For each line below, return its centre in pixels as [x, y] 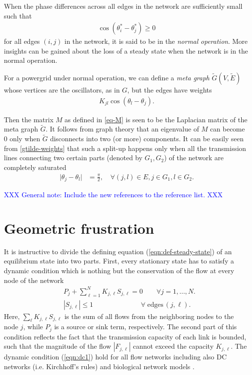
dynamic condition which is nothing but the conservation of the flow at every [119, 271]
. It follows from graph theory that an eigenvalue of [122, 129]
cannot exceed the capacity [173, 346]
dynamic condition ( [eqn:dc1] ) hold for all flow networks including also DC [116, 357]
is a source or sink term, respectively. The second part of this [145, 327]
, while [33, 327]
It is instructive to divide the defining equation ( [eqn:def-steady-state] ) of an [118, 251]
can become [228, 129]
